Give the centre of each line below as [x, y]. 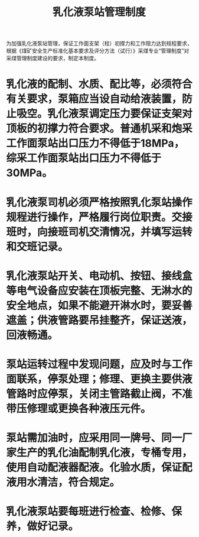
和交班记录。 [37, 247]
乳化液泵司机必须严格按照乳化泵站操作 [99, 202]
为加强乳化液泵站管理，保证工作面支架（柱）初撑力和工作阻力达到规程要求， [99, 43]
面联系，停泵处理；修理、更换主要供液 [99, 379]
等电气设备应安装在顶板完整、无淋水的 [99, 291]
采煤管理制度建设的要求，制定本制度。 [53, 58]
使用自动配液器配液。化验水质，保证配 [99, 468]
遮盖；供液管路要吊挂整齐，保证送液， [99, 320]
